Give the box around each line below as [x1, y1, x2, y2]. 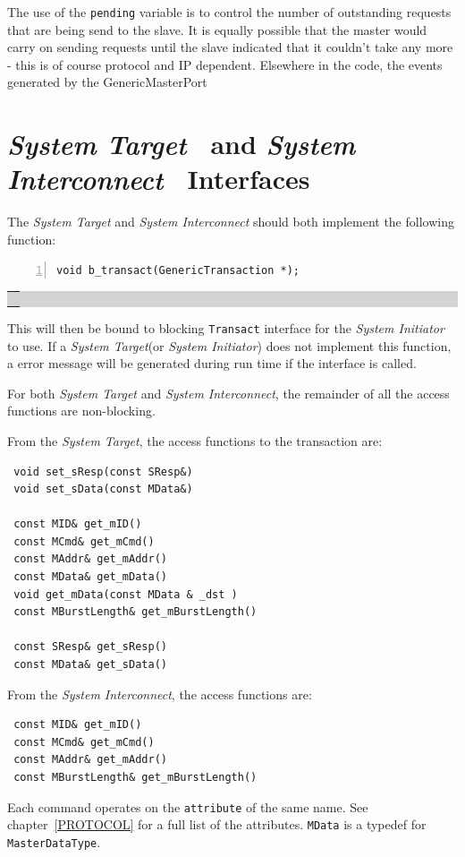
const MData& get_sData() [13, 658, 167, 672]
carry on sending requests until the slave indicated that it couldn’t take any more [7, 38, 453, 56]
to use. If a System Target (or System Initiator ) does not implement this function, [7, 336, 452, 355]
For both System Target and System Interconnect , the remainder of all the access [7, 383, 450, 402]
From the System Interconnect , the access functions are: [7, 684, 312, 703]
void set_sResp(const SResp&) [13, 465, 193, 478]
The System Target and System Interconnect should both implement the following [7, 212, 454, 231]
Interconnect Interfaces [7, 160, 310, 198]
